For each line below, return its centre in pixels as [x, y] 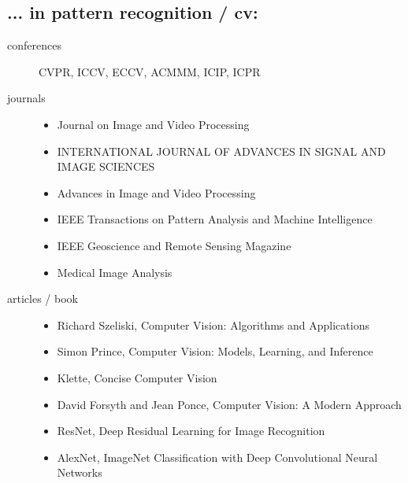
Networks [80, 472]
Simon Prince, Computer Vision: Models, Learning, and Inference [215, 351]
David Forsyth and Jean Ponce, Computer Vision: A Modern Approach [229, 404]
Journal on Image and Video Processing [153, 124]
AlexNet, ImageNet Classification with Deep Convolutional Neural [217, 457]
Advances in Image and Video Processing [156, 192]
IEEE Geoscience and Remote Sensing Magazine [174, 245]
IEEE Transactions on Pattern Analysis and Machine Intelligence [215, 219]
